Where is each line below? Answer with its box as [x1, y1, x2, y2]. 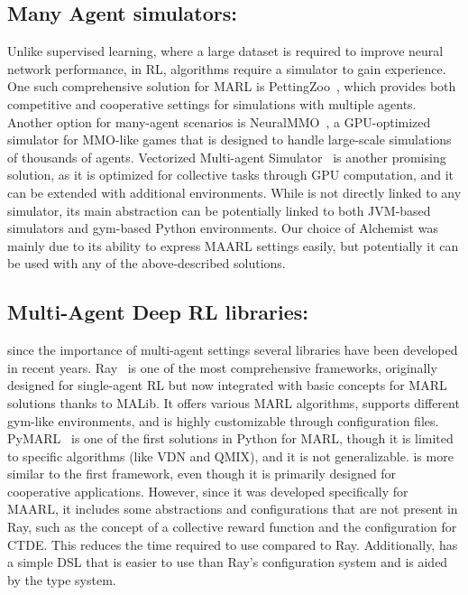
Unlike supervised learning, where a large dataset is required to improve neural [7, 42, 444, 60]
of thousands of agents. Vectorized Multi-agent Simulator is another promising [7, 147, 446, 166]
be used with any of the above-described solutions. [7, 254, 286, 273]
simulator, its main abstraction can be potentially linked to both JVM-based [7, 200, 431, 219]
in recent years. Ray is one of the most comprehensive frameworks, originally [7, 358, 437, 377]
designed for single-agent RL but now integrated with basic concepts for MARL [7, 376, 447, 395]
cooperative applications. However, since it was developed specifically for [7, 481, 408, 500]
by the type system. [7, 570, 116, 589]
